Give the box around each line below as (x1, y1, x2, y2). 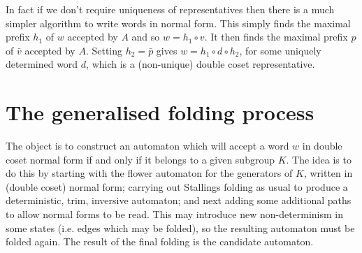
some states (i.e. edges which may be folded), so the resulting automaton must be (6, 220, 355, 235)
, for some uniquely (239, 43, 321, 57)
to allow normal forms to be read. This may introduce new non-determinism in (6, 207, 344, 222)
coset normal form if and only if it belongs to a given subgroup (6, 152, 275, 166)
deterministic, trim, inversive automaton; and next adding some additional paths (6, 193, 352, 208)
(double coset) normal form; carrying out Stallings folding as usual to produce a (6, 179, 348, 194)
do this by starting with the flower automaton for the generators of (6, 166, 293, 180)
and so (131, 29, 160, 44)
